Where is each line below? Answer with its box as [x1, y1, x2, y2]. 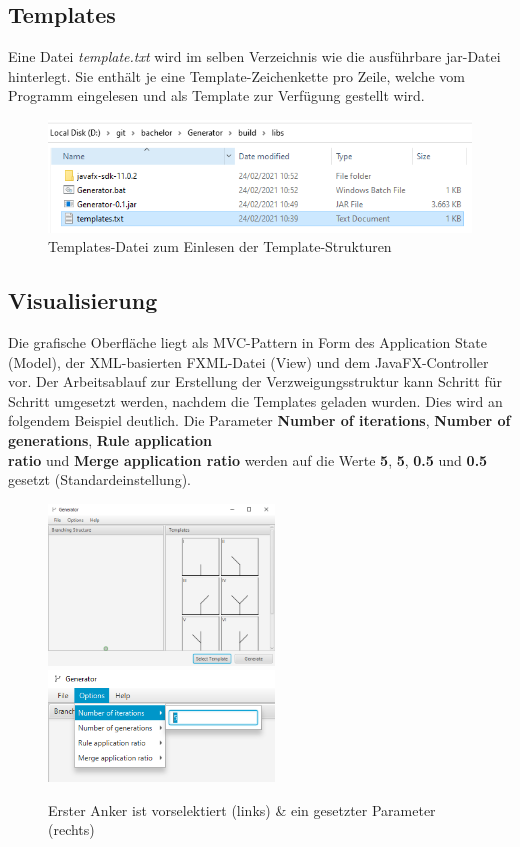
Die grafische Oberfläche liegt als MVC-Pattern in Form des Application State [8, 331, 487, 352]
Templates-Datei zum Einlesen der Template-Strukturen [48, 236, 392, 257]
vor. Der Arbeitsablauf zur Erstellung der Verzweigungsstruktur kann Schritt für [8, 371, 502, 392]
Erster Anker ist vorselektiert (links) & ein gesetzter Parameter [48, 799, 436, 820]
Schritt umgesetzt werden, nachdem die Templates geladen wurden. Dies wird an [8, 390, 503, 411]
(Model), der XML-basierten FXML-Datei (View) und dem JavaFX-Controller [8, 351, 489, 372]
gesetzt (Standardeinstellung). [8, 469, 191, 490]
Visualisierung [8, 285, 158, 316]
